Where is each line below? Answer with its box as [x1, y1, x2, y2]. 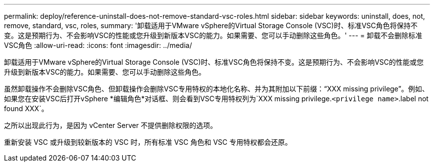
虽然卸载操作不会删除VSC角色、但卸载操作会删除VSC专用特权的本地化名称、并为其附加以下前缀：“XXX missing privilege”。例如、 [4, 84, 429, 93]
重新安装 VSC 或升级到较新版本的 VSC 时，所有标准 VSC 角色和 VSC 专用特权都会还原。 [4, 138, 292, 146]
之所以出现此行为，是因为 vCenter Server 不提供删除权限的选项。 [4, 121, 217, 129]
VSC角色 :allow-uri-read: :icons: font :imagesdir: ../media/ [4, 41, 192, 49]
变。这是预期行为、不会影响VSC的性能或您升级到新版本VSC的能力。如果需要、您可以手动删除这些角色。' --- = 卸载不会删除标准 [4, 31, 423, 40]
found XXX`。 [4, 104, 49, 113]
